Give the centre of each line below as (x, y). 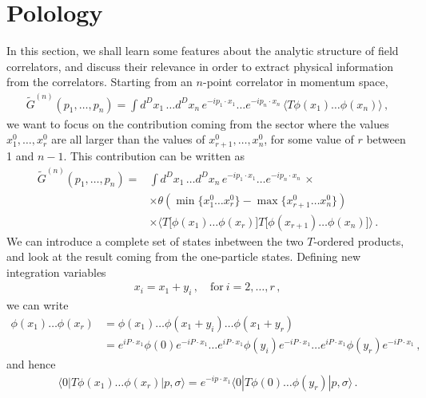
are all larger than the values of (128, 139)
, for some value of (309, 139)
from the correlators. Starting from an (100, 82)
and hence (31, 363)
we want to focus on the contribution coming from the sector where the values (198, 123)
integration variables (56, 272)
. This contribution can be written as (154, 156)
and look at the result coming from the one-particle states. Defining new (184, 256)
